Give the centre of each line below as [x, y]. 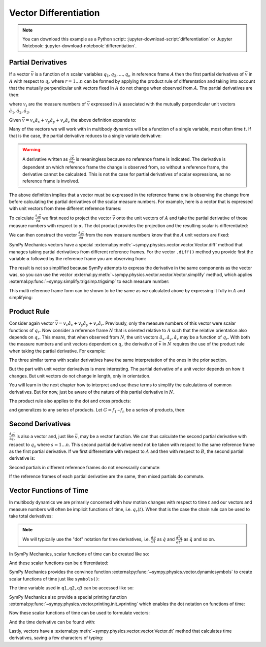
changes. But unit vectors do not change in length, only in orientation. [80, 376]
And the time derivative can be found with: [52, 622]
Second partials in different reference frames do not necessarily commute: [85, 467]
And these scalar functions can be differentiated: [59, 563]
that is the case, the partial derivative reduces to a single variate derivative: [85, 136]
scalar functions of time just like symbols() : [54, 579]
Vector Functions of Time [49, 491]
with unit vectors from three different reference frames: [65, 208]
